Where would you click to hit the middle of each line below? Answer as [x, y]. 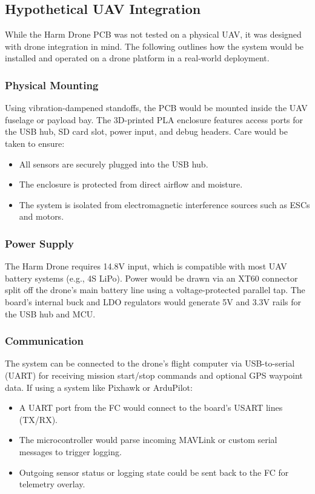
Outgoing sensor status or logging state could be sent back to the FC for [154, 472]
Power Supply [39, 243]
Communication [44, 341]
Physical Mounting [52, 85]
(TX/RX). [38, 419]
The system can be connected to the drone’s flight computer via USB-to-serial [150, 363]
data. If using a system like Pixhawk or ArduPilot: [99, 387]
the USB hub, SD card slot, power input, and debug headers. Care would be [147, 131]
